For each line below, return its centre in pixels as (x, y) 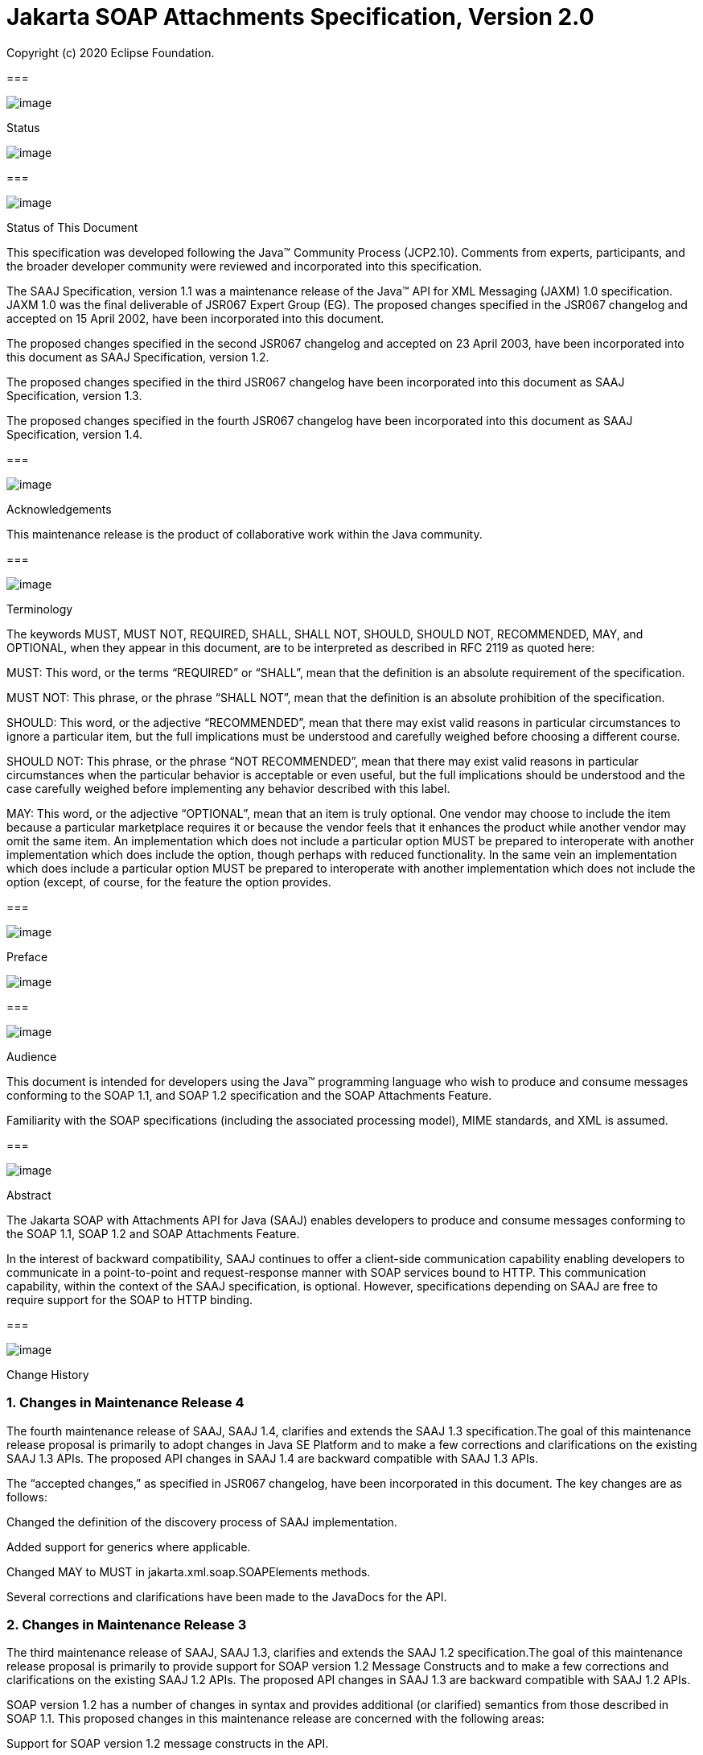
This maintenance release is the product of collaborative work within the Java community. (245, 534)
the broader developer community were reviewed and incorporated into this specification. (245, 266)
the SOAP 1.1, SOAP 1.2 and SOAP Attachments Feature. (153, 1233)
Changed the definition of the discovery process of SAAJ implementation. (202, 1522)
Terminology (40, 609)
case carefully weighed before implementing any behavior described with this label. (228, 788)
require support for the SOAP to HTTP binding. (130, 1299)
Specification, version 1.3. (74, 395)
